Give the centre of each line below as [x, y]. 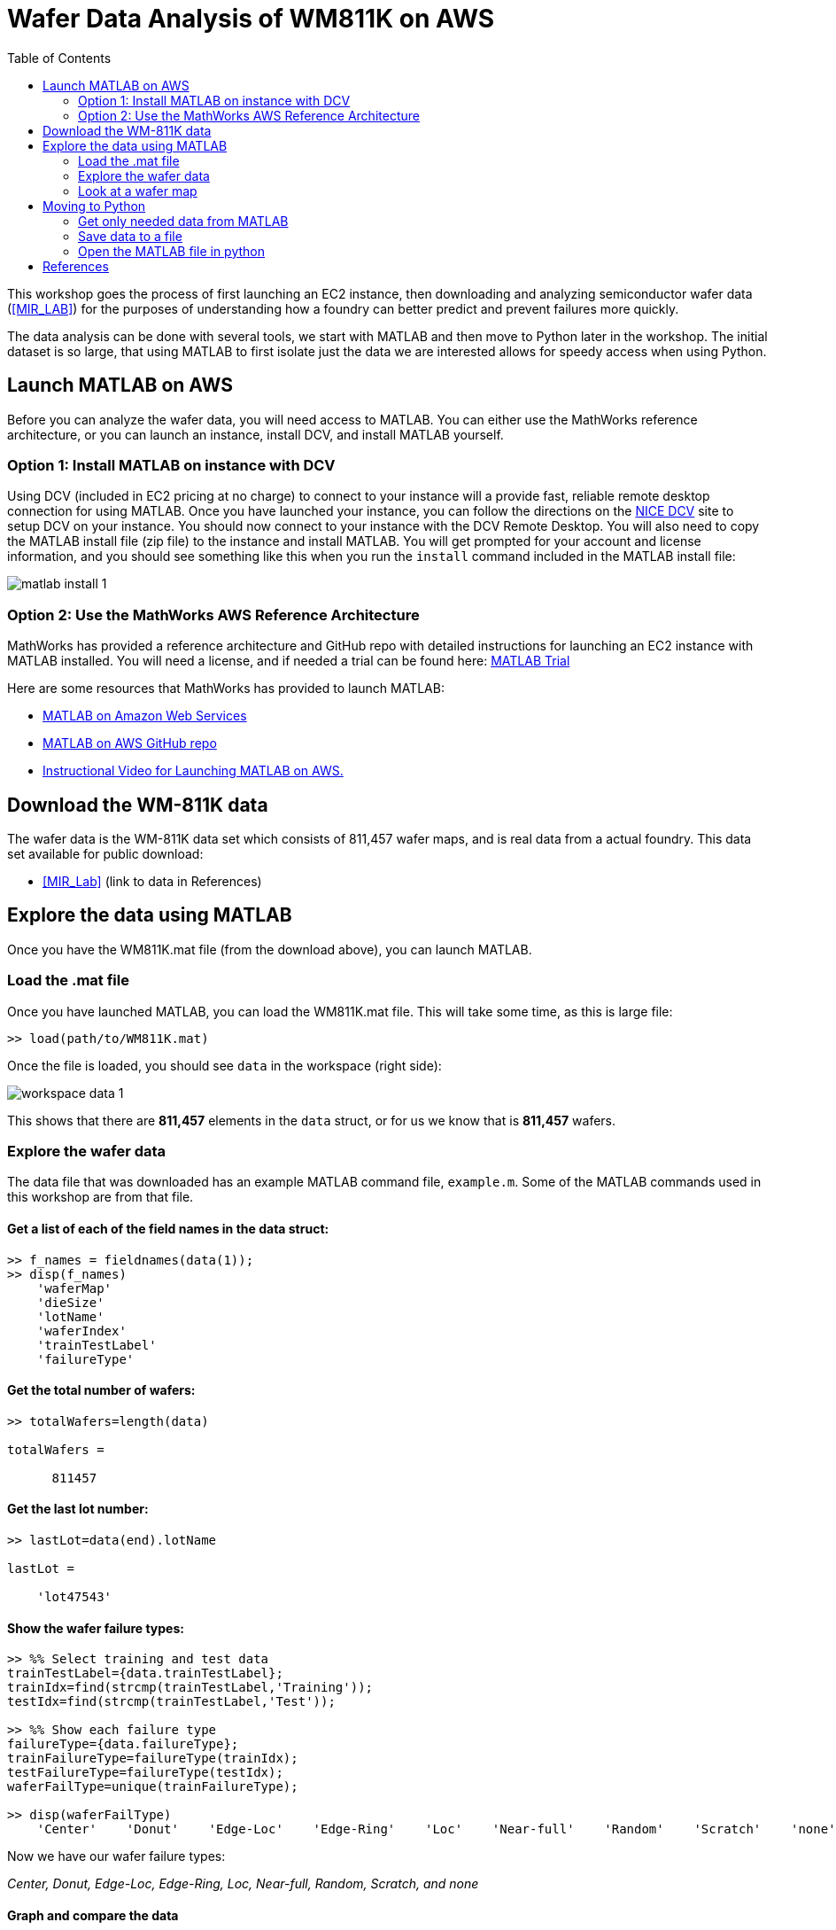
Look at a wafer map [138, 191]
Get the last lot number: [78, 1509]
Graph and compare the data [93, 1915]
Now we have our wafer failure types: [116, 1856]
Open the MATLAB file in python [171, 251]
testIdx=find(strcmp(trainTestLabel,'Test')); [171, 1702]
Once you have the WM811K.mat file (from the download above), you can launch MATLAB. [270, 949]
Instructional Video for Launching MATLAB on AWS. [193, 771]
